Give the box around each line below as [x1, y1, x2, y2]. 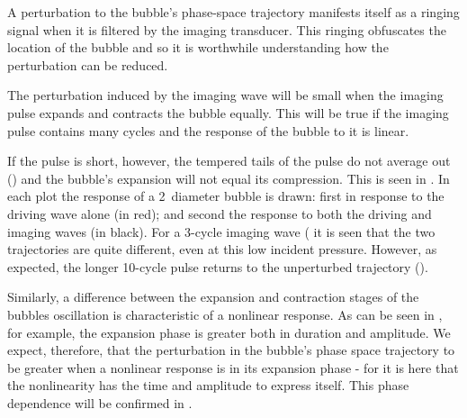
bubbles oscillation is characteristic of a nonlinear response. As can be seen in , [7, 304, 443, 323]
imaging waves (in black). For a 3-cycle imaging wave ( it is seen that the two [7, 222, 436, 241]
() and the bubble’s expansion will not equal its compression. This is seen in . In [7, 168, 450, 187]
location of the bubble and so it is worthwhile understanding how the [7, 38, 389, 57]
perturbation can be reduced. [7, 55, 168, 74]
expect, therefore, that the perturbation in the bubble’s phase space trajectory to [7, 341, 455, 359]
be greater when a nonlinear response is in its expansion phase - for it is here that [7, 358, 459, 377]
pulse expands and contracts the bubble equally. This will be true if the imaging [7, 103, 449, 122]
